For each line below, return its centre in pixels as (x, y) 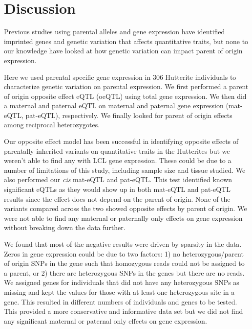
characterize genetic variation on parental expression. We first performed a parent (126, 86)
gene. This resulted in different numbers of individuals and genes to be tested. (121, 301)
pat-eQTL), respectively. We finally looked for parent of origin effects (129, 115)
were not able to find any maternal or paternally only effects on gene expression (123, 218)
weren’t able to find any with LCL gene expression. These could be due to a (118, 160)
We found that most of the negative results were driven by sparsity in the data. (123, 244)
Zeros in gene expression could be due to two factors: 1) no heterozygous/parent (124, 253)
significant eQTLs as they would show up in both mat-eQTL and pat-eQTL (117, 189)
